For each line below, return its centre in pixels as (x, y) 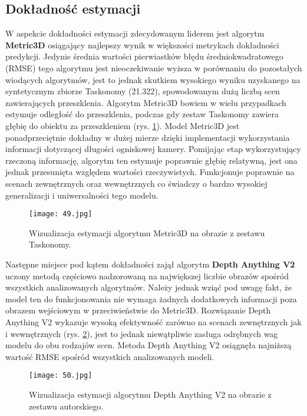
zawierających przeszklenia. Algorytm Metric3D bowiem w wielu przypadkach (146, 102)
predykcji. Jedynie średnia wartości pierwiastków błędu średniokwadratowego (144, 56)
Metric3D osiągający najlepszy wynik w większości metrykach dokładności (142, 44)
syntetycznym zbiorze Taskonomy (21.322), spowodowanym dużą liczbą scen (143, 91)
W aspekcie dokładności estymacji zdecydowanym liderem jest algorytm (135, 33)
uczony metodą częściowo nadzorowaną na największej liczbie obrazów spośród (147, 275)
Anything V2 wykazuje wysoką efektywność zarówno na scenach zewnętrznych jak (153, 321)
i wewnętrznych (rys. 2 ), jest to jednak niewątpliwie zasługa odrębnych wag (142, 333)
